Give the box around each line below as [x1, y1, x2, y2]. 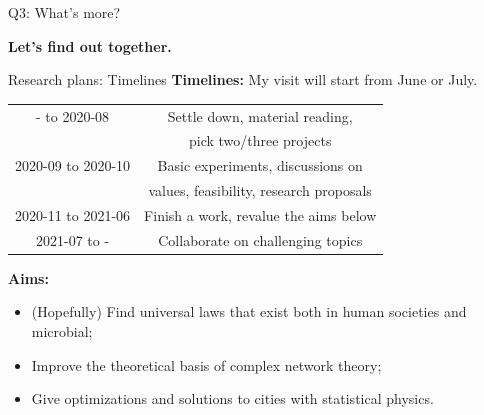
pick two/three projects [188, 130, 332, 151]
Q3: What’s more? [8, 2, 121, 22]
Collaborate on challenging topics [158, 229, 363, 250]
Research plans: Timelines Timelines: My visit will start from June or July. [8, 69, 478, 90]
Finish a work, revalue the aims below [144, 204, 377, 225]
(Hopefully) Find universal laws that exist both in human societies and [31, 301, 467, 322]
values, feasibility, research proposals [148, 180, 372, 201]
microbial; [31, 321, 93, 342]
